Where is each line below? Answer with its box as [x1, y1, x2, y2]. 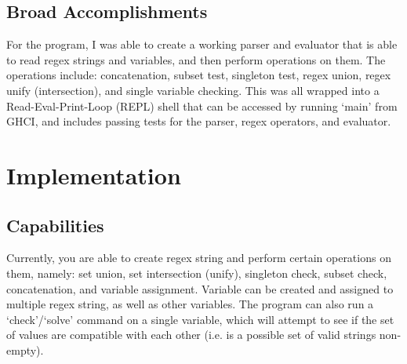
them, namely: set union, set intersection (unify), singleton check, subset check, [6, 264, 387, 281]
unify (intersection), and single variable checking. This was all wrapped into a [6, 82, 380, 98]
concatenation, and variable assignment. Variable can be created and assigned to [6, 280, 394, 297]
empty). [6, 341, 44, 358]
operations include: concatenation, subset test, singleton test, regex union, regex [6, 67, 391, 83]
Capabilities [6, 213, 104, 237]
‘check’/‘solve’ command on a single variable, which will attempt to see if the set [6, 311, 394, 327]
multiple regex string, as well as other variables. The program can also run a [6, 296, 374, 312]
